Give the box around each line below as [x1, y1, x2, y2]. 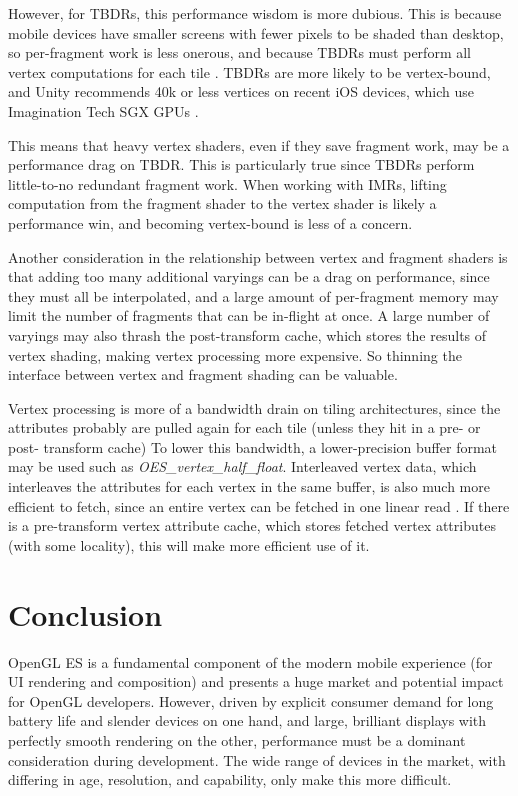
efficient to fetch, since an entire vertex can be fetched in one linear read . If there [8, 495, 510, 516]
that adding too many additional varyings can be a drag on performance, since [8, 266, 490, 287]
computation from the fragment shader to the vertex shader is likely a [8, 193, 437, 214]
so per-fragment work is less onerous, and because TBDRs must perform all [8, 42, 471, 63]
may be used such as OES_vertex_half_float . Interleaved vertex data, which [8, 456, 477, 477]
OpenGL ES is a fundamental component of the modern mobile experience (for [8, 651, 493, 672]
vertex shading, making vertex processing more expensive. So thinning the [8, 344, 462, 365]
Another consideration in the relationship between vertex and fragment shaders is [8, 246, 508, 267]
